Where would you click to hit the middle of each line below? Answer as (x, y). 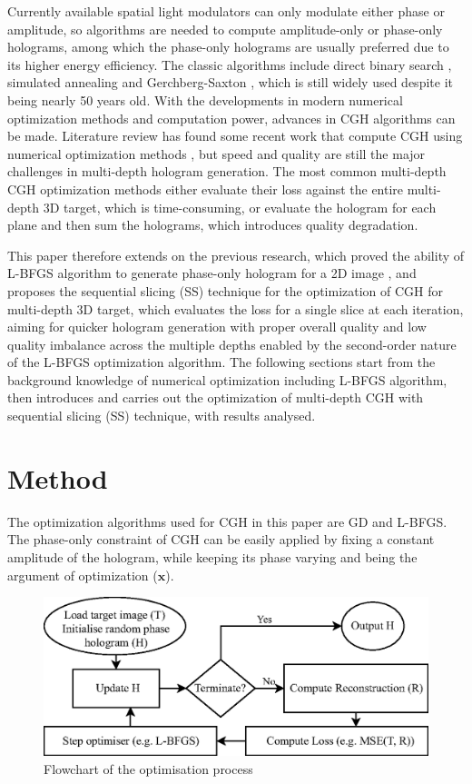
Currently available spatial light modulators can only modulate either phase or (226, 11)
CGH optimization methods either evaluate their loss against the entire (206, 189)
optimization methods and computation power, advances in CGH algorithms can (231, 118)
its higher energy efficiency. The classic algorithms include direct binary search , (230, 64)
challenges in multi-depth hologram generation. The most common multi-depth (227, 171)
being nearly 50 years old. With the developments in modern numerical (205, 99)
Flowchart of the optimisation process (148, 768)
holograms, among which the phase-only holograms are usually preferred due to (228, 47)
